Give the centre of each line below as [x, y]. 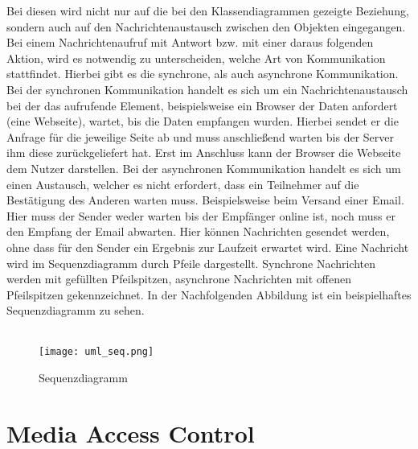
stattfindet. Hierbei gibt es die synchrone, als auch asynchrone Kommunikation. [203, 74]
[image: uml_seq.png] [96, 352]
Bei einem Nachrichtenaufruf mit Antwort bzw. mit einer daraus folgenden [190, 42]
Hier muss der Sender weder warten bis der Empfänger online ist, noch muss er [201, 215]
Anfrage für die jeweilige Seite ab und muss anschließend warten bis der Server [200, 136]
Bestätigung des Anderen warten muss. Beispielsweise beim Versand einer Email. [205, 200]
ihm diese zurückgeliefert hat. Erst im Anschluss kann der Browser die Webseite [204, 152]
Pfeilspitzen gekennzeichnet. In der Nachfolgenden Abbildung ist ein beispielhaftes [209, 294]
